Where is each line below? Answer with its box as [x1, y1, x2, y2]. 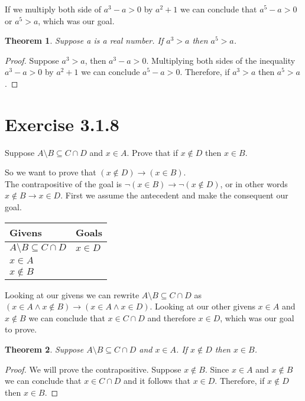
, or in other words [220, 177, 288, 190]
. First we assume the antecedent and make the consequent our [60, 189, 288, 201]
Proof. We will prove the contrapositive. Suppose [5, 363, 181, 375]
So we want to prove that [5, 166, 96, 178]
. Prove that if [126, 146, 178, 158]
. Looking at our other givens [150, 300, 255, 312]
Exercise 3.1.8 [5, 112, 119, 136]
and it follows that [124, 374, 190, 387]
